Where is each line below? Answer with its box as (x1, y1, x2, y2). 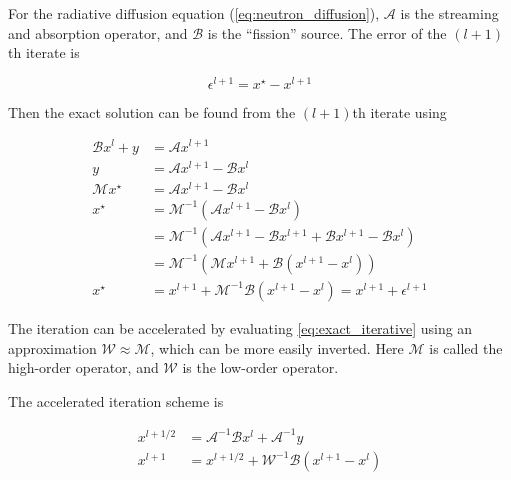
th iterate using (352, 101, 447, 122)
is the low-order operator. (182, 357, 339, 378)
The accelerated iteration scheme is (8, 390, 224, 411)
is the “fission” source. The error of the (207, 22, 447, 43)
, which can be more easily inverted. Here (150, 337, 404, 358)
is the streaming (400, 3, 499, 23)
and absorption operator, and (8, 22, 188, 43)
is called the (429, 337, 503, 358)
